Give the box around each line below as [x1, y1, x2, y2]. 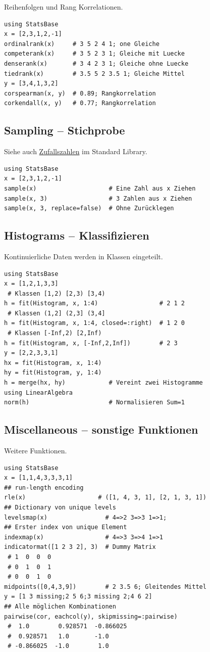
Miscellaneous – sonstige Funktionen [4, 422, 198, 437]
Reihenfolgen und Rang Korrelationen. [4, 2, 123, 12]
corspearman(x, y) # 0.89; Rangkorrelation [4, 89, 156, 97]
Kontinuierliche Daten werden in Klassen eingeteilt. [4, 251, 163, 261]
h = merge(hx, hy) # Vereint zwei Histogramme [4, 379, 203, 387]
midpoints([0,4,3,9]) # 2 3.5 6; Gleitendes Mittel [4, 583, 206, 590]
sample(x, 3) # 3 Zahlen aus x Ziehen [4, 195, 192, 202]
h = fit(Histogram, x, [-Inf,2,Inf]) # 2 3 [4, 339, 178, 347]
